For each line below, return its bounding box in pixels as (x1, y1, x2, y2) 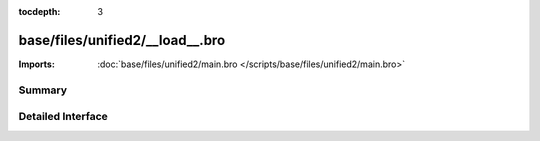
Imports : (18, 58, 55, 70)
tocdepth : (18, 6, 61, 17)
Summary (18, 83, 68, 97)
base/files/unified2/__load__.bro (18, 31, 226, 49)
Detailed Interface (18, 110, 109, 124)
